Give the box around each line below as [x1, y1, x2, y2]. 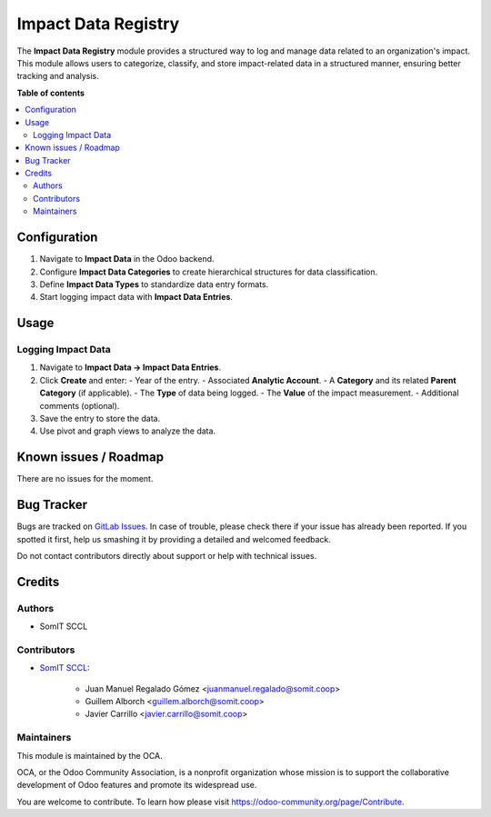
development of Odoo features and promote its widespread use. [16, 780, 257, 791]
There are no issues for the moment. [16, 473, 154, 484]
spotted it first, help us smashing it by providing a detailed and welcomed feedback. [16, 533, 331, 544]
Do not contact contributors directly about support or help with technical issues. [16, 551, 317, 562]
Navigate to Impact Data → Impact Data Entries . [39, 362, 222, 373]
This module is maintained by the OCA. [16, 750, 163, 761]
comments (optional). [39, 400, 120, 411]
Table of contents [16, 87, 85, 98]
